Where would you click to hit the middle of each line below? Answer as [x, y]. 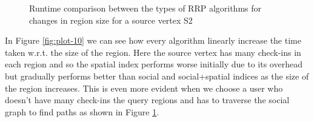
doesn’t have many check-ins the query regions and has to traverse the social [147, 100]
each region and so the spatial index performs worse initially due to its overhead [154, 64]
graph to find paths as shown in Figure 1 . [82, 111]
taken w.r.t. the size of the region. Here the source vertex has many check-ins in [153, 52]
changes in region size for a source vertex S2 [111, 20]
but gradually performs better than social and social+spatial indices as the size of [157, 76]
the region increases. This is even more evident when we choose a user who [144, 88]
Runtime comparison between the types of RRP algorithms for [145, 8]
